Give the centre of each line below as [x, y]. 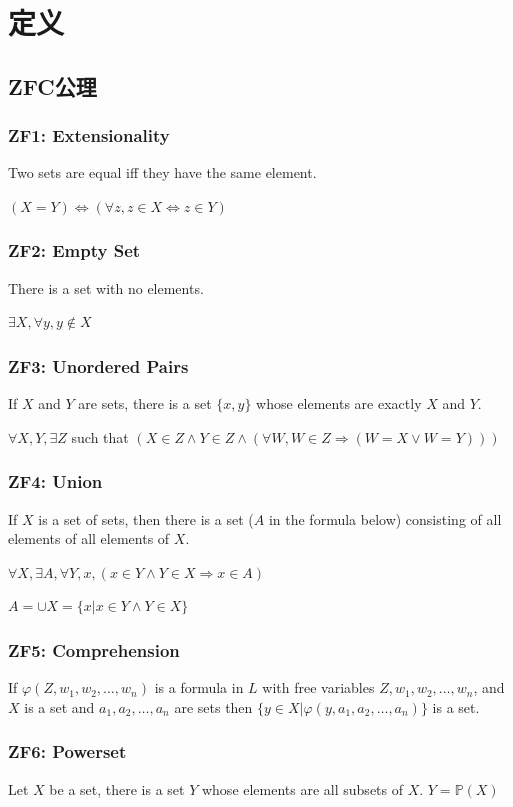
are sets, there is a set [145, 403]
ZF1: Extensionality [89, 135]
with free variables [318, 687]
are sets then [213, 706]
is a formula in [199, 687]
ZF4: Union [55, 481]
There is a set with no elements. [106, 287]
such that [100, 436]
